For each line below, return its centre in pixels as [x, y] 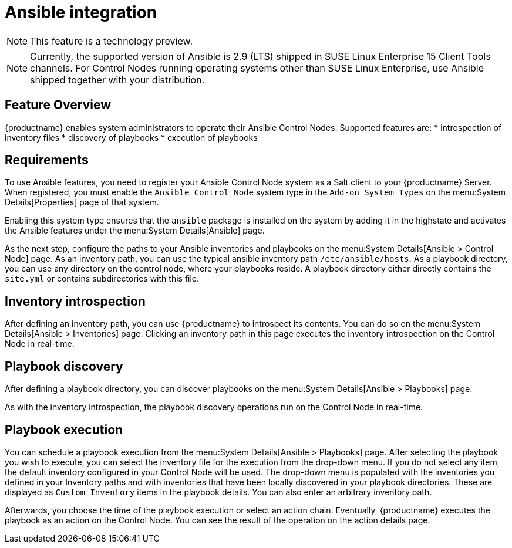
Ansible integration [81, 12]
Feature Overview [58, 105]
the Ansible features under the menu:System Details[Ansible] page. [135, 231]
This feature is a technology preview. [112, 41]
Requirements [47, 160]
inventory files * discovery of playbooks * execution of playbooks [131, 137]
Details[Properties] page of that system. [82, 202]
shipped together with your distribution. [117, 80]
